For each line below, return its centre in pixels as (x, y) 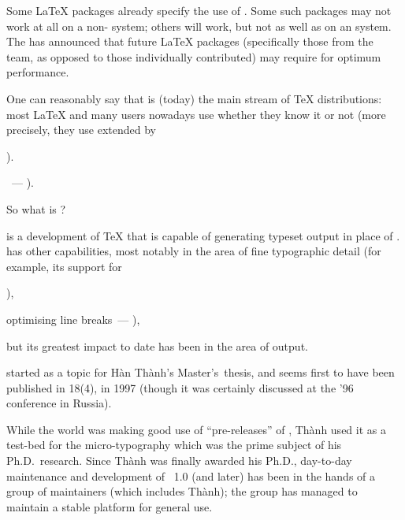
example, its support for (64, 266)
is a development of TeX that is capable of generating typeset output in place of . (203, 235)
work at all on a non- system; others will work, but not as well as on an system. (199, 26)
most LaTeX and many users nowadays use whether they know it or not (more (196, 114)
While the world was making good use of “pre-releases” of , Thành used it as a (196, 429)
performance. (38, 72)
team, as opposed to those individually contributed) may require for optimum (194, 56)
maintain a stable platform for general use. (110, 506)
